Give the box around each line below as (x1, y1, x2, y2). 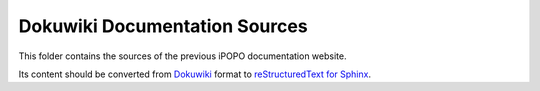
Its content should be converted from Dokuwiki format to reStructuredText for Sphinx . (18, 68, 372, 80)
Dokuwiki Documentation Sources (18, 15, 309, 37)
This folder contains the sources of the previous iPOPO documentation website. (18, 50, 347, 62)
